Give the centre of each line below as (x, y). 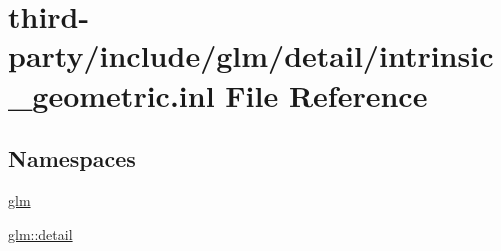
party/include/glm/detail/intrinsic (251, 55)
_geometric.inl (111, 94)
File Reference (326, 94)
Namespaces (72, 158)
